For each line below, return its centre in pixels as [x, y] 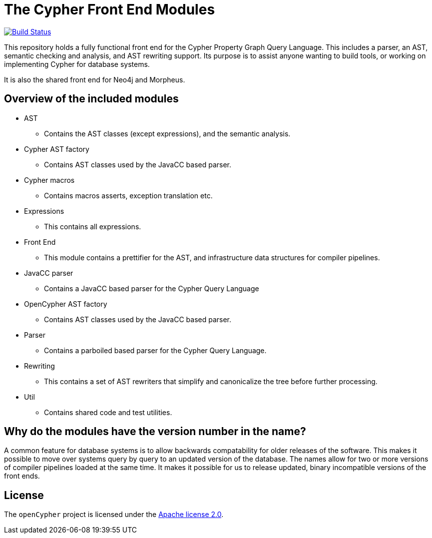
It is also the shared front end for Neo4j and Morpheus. [95, 79]
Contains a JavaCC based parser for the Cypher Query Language [152, 288]
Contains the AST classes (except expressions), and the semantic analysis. [167, 133]
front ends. [22, 476]
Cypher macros [49, 180]
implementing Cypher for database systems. [77, 64]
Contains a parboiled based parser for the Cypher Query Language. [155, 350]
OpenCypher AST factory [66, 304]
